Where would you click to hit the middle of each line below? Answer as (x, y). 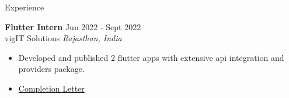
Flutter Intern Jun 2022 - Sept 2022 (73, 26)
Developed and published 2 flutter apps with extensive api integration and (151, 57)
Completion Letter (51, 88)
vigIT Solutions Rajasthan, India (63, 38)
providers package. (51, 69)
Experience (25, 7)
